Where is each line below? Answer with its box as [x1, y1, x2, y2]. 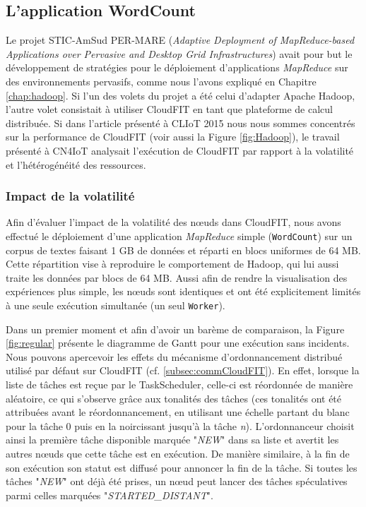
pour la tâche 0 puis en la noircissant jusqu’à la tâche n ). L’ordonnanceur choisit [6, 418, 355, 433]
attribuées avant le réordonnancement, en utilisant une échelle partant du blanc [6, 405, 350, 419]
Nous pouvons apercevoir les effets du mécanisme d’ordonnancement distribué [6, 349, 343, 364]
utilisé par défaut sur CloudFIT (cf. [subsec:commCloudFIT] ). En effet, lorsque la [6, 363, 360, 378]
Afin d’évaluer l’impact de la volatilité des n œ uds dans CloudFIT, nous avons [6, 215, 341, 229]
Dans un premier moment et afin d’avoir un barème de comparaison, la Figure [6, 321, 345, 336]
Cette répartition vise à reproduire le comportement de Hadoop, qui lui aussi [6, 256, 339, 271]
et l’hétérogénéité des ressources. [6, 157, 146, 172]
